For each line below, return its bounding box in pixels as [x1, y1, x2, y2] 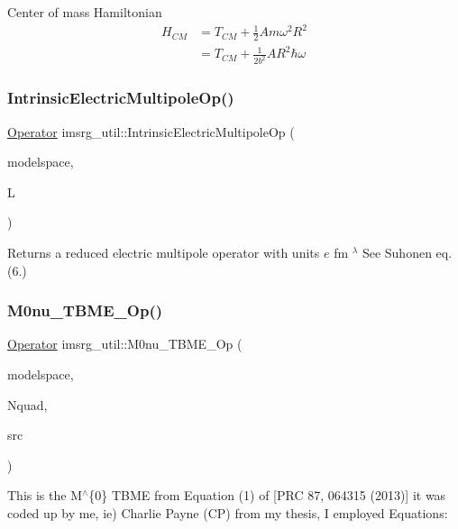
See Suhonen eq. [362, 242, 453, 261]
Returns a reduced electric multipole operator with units [7, 242, 320, 261]
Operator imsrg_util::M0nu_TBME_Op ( [7, 334, 243, 353]
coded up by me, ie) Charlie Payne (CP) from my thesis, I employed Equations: [7, 503, 448, 522]
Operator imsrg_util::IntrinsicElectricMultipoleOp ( [7, 122, 295, 141]
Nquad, [7, 395, 48, 414]
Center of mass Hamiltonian [7, 3, 162, 21]
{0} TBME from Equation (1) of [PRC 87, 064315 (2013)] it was [88, 486, 446, 505]
